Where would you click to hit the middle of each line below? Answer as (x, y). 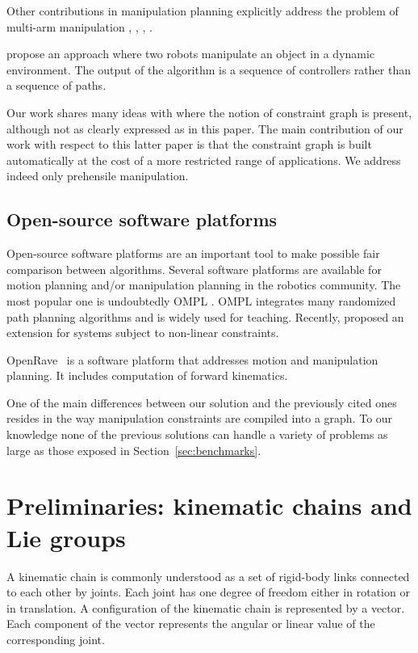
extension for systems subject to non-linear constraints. (143, 333)
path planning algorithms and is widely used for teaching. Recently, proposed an (205, 316)
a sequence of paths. (56, 85)
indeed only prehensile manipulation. (98, 176)
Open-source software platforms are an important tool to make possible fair (193, 253)
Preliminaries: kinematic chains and (209, 506)
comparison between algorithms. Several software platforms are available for (194, 269)
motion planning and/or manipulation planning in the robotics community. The (204, 285)
